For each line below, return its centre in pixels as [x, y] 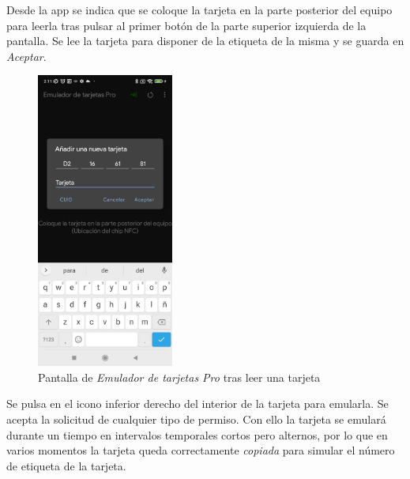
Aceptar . [26, 56]
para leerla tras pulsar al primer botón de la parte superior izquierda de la [186, 25]
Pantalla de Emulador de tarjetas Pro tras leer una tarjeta [179, 377]
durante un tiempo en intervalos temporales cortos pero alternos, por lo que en [197, 434]
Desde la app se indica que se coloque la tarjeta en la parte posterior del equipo [199, 9]
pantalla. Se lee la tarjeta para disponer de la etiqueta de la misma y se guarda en [205, 41]
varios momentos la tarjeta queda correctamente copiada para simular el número [201, 450]
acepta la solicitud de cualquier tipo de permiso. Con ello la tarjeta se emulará [196, 419]
